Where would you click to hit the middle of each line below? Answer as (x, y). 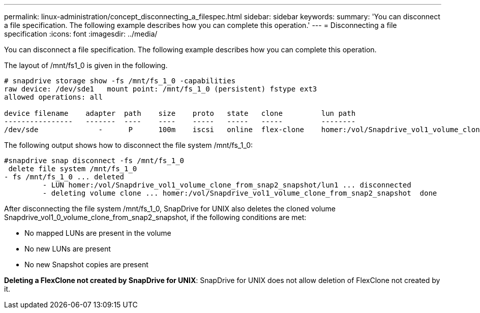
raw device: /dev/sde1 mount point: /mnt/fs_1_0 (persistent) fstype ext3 (161, 89)
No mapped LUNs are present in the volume (98, 233)
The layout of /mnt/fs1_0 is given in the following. (86, 65)
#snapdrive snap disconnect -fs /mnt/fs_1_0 (94, 161)
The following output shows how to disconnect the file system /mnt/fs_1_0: (129, 145)
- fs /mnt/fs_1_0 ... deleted (64, 177)
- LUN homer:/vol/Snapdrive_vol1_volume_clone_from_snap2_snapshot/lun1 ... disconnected (227, 185)
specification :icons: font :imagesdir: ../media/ (81, 34)
